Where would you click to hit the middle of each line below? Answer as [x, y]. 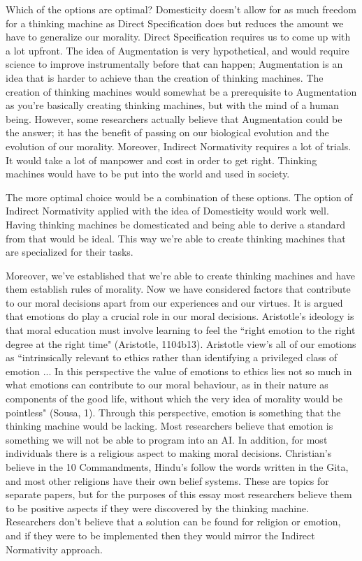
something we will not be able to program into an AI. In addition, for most [167, 439]
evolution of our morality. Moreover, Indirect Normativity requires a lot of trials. [179, 146]
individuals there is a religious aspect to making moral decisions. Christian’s [169, 453]
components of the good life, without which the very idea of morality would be [174, 399]
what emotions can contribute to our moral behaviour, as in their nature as [167, 385]
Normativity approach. [54, 549]
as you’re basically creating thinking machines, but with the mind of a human [172, 105]
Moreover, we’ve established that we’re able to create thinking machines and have [181, 275]
